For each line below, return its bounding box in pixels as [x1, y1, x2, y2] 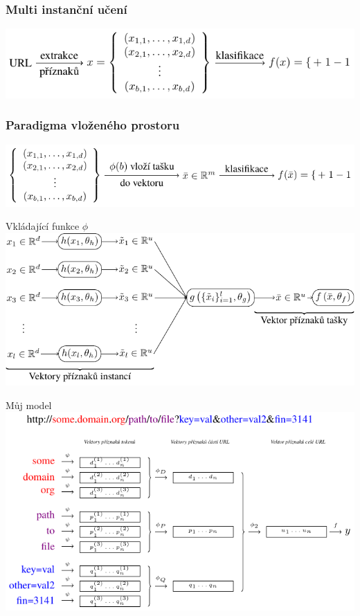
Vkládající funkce [6, 219, 80, 233]
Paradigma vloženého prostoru [6, 116, 180, 134]
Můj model [6, 397, 52, 412]
